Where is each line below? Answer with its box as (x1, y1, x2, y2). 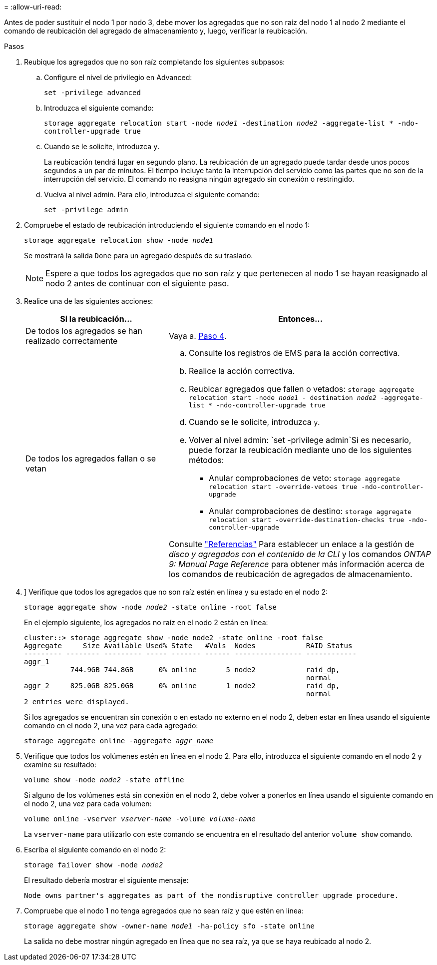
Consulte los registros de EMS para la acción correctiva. (188, 348, 400, 358)
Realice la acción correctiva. (188, 366, 295, 376)
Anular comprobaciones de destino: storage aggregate (208, 506, 412, 516)
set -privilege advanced (44, 89, 141, 97)
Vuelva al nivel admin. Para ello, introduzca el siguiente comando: (44, 190, 260, 199)
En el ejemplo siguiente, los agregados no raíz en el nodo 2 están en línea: (24, 618, 268, 627)
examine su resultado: (24, 760, 96, 769)
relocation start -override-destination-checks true (208, 516, 405, 524)
